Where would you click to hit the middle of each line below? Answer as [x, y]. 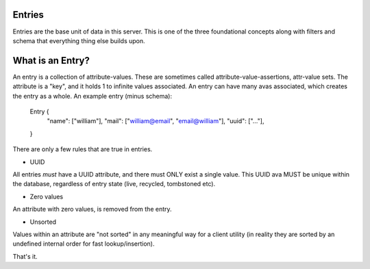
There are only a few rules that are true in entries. [83, 149]
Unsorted [43, 222]
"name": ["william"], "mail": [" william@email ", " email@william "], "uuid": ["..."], [156, 121]
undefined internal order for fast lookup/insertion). [84, 244]
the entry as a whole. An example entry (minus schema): [92, 96]
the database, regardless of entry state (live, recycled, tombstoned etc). [114, 184]
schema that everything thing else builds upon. [79, 40]
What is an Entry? [51, 61]
